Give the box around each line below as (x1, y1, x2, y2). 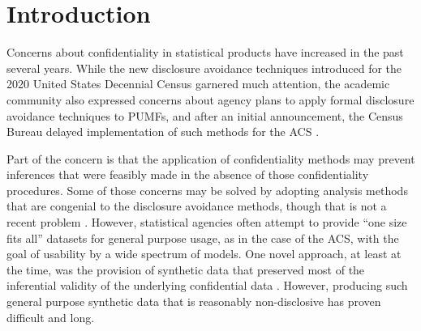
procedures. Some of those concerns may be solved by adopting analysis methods (6, 181, 408, 198)
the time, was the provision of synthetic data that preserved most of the (6, 261, 365, 278)
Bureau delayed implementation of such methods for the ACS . (6, 123, 320, 140)
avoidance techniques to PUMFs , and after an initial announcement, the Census (6, 107, 403, 124)
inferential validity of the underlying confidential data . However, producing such (6, 277, 408, 294)
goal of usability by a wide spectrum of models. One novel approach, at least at (6, 245, 402, 262)
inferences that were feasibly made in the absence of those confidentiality (6, 166, 369, 183)
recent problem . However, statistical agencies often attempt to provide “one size (6, 214, 407, 231)
